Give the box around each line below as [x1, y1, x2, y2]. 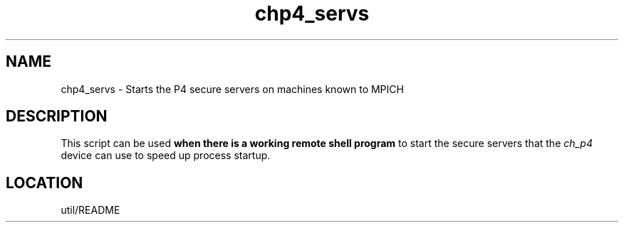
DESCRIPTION [6, 107, 108, 126]
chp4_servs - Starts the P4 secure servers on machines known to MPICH [61, 82, 404, 95]
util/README [61, 204, 120, 217]
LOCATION [6, 173, 83, 192]
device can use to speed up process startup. [61, 149, 271, 162]
